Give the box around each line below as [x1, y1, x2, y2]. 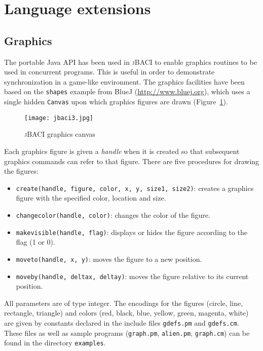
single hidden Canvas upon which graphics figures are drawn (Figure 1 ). [4, 96, 228, 107]
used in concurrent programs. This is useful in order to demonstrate [4, 66, 215, 77]
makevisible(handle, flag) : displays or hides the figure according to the [16, 226, 248, 237]
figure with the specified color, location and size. [16, 192, 166, 203]
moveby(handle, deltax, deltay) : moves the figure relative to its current [16, 270, 249, 281]
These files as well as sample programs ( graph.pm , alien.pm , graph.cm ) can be [4, 327, 250, 338]
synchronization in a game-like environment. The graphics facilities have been [4, 76, 245, 87]
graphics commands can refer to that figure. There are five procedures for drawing [4, 155, 259, 166]
